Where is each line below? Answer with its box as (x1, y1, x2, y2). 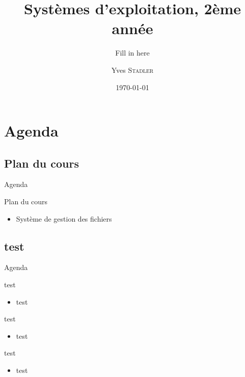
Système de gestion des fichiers (16, 213, 112, 224)
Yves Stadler (111, 64, 154, 75)
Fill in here (115, 47, 150, 58)
